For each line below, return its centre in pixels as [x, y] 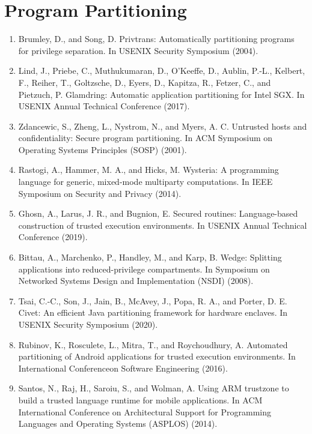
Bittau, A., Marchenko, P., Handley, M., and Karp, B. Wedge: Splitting [150, 257]
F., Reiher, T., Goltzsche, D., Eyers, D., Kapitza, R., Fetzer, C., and [145, 82]
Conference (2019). [53, 237]
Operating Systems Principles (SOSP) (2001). [102, 149]
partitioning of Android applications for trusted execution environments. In [157, 356]
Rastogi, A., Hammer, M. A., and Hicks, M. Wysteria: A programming [148, 170]
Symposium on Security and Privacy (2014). [100, 193]
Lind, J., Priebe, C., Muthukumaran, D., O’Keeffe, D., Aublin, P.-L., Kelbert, [162, 71]
